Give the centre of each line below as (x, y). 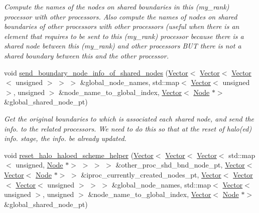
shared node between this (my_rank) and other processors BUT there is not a (123, 46)
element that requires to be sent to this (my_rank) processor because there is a (124, 36)
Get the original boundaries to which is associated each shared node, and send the (129, 118)
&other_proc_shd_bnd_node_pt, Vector (180, 165)
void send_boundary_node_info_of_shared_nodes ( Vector (96, 72)
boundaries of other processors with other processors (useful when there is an (122, 26)
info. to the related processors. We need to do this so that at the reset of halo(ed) (128, 128)
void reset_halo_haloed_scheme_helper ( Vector (79, 155)
